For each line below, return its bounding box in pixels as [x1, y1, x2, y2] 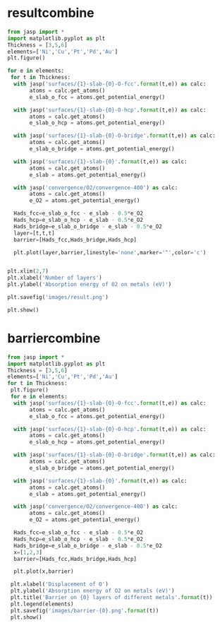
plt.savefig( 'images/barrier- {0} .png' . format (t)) [10, 607, 159, 614]
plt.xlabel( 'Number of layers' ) [7, 274, 102, 282]
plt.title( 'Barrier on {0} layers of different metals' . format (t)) [10, 594, 213, 601]
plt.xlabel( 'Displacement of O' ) [10, 581, 109, 588]
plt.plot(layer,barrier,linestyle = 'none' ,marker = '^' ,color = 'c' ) [13, 249, 206, 256]
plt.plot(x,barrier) [13, 568, 74, 575]
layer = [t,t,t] [13, 230, 55, 237]
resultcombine [7, 5, 95, 21]
